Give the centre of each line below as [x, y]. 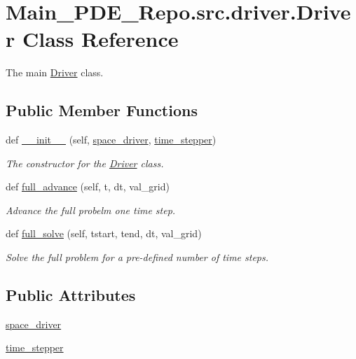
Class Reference [100, 39]
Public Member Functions [102, 110]
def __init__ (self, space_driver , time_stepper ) [111, 140]
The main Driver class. [55, 72]
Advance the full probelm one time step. [91, 210]
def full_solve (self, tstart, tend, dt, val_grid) [104, 233]
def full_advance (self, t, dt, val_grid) [88, 186]
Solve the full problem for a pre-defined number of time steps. [137, 257]
